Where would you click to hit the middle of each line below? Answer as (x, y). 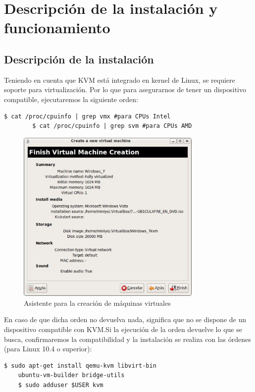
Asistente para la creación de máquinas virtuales (97, 303)
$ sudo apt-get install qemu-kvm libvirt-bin (80, 365)
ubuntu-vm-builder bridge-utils (71, 375)
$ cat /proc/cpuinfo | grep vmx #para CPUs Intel (87, 116)
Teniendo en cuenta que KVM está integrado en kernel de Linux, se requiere (120, 80)
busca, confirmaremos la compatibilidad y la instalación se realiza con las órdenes (127, 339)
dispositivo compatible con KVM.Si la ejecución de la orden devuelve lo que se (123, 329)
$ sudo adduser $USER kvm (61, 385)
